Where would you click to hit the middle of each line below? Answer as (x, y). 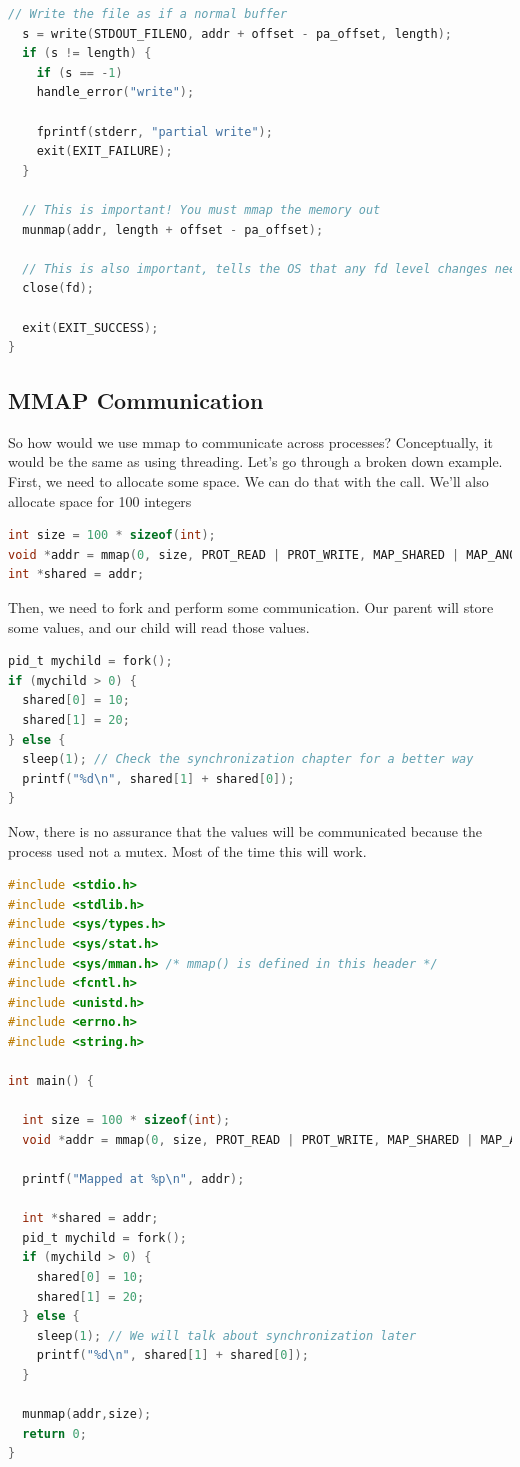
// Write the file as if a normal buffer (148, 14)
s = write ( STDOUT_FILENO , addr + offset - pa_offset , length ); (237, 33)
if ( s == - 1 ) (79, 72)
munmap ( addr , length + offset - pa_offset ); (173, 229)
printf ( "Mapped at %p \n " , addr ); (133, 1179)
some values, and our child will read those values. (159, 626)
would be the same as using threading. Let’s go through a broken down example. (255, 461)
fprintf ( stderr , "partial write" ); (154, 131)
